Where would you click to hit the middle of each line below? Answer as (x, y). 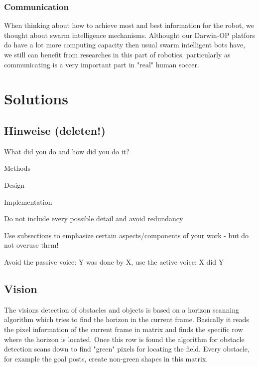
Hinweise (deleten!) (55, 130)
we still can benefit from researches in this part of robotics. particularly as (117, 54)
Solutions (36, 99)
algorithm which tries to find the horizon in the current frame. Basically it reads (127, 319)
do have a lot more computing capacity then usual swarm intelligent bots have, (125, 45)
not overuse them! (31, 245)
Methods (17, 168)
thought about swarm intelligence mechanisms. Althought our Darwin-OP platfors (129, 35)
